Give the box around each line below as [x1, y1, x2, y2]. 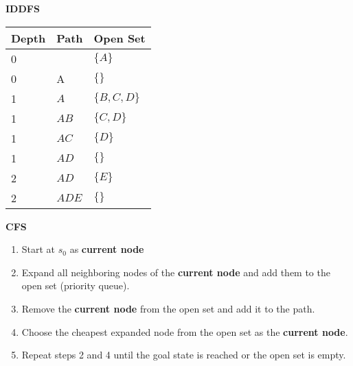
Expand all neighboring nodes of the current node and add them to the [21, 265, 330, 279]
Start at [21, 242, 56, 256]
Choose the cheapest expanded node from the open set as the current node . [21, 324, 348, 339]
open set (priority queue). [21, 278, 130, 293]
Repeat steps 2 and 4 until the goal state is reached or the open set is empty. [21, 347, 346, 362]
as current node [69, 242, 144, 256]
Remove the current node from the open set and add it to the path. [21, 301, 315, 315]
